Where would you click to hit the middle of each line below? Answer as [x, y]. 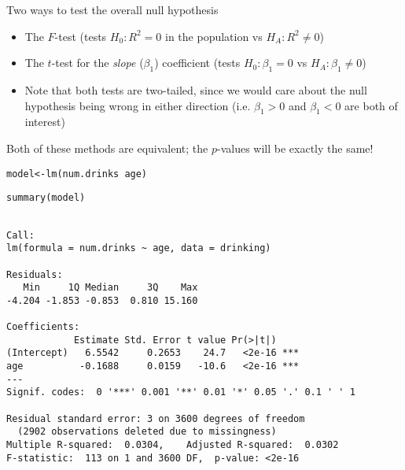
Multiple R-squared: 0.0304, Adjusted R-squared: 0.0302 [173, 445]
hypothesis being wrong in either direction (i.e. [138, 105]
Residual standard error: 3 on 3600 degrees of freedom [156, 418]
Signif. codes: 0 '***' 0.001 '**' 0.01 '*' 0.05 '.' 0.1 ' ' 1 [181, 392]
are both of [371, 105]
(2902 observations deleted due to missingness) [147, 432]
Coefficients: [43, 327]
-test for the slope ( [98, 63]
